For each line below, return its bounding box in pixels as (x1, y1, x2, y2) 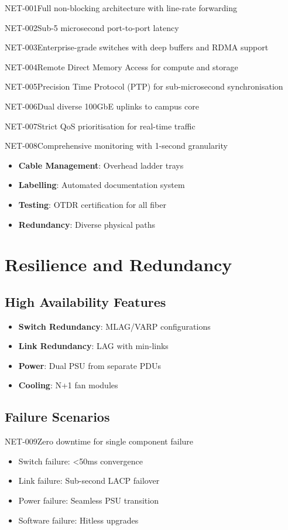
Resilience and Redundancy (5, 252, 232, 276)
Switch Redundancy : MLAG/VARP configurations (18, 320, 211, 332)
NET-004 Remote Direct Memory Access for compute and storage (5, 60, 238, 73)
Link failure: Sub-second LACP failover (18, 474, 160, 487)
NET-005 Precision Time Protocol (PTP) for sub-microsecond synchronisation (5, 80, 283, 93)
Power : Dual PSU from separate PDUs (18, 359, 161, 371)
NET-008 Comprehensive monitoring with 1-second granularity (5, 139, 228, 152)
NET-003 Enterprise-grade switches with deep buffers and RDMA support (5, 41, 269, 53)
